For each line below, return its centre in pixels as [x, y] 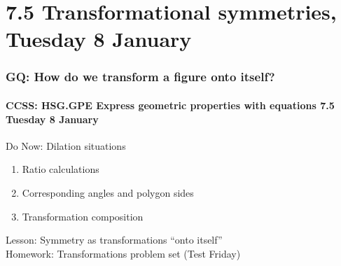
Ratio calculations [61, 169]
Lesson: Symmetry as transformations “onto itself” [114, 240]
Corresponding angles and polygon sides [108, 192]
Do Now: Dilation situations [66, 145]
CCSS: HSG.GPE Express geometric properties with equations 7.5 [170, 105]
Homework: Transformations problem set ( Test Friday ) [123, 253]
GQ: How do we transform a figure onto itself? [140, 77]
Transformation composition [83, 216]
